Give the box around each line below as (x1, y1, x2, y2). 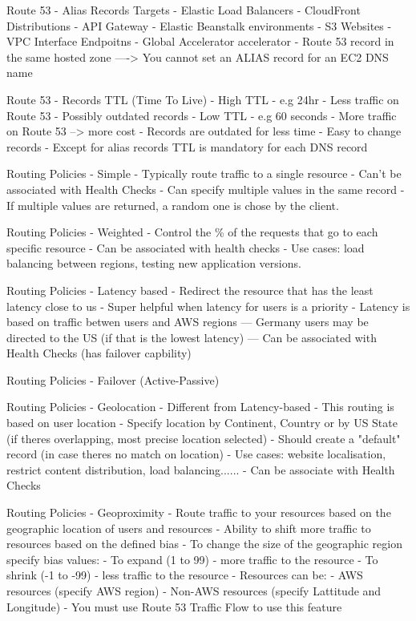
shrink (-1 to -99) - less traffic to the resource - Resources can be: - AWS (6, 567, 363, 583)
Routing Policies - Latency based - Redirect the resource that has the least (6, 281, 374, 298)
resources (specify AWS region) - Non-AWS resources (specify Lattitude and (6, 583, 382, 599)
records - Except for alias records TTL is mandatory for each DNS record (6, 138, 368, 155)
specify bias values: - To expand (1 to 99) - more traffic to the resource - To (6, 550, 378, 567)
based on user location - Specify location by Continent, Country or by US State (6, 414, 398, 431)
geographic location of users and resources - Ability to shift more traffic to (6, 519, 371, 536)
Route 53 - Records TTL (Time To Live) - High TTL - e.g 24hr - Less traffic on (6, 91, 399, 107)
